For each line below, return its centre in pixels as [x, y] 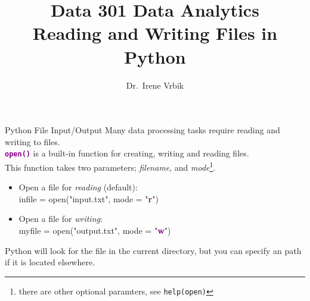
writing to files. [32, 141]
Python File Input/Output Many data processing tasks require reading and [142, 130]
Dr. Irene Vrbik [155, 85]
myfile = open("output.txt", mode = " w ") [95, 230]
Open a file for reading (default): [78, 187]
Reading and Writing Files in [155, 33]
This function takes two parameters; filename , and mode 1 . [110, 166]
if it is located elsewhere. [50, 262]
